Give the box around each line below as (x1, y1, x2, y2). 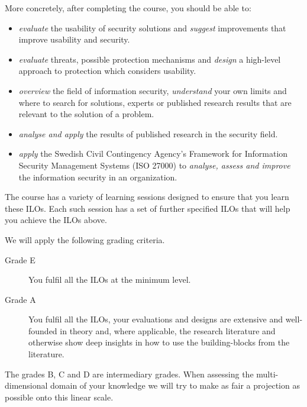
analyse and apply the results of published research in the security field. (18, 127, 278, 140)
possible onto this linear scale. (5, 390, 114, 403)
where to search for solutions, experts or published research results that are (18, 96, 292, 108)
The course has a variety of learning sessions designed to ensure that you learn (5, 190, 289, 203)
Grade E (5, 253, 35, 266)
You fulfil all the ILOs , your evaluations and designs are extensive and (28, 313, 283, 325)
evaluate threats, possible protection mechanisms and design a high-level (18, 53, 281, 65)
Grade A (5, 293, 36, 305)
